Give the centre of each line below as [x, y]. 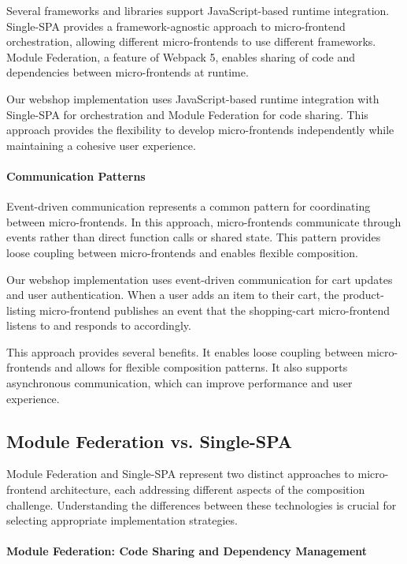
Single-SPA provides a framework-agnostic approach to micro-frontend [176, 26]
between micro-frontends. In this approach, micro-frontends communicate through [204, 221]
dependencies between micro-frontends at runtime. [128, 72]
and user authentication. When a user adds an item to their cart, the [173, 295]
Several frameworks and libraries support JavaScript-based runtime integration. [198, 10]
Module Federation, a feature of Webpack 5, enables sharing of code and [181, 56]
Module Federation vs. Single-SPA [149, 441]
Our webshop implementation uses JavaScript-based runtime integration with [193, 98]
